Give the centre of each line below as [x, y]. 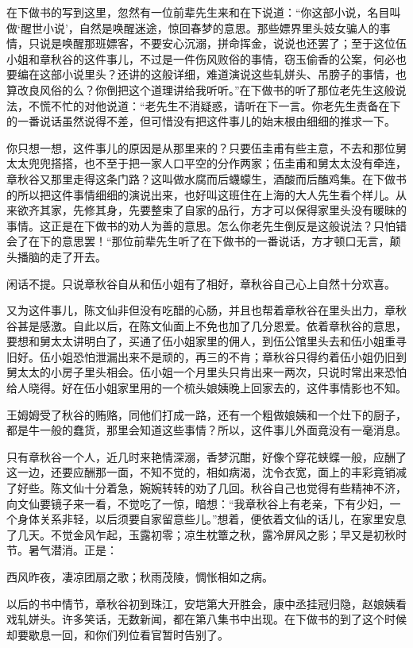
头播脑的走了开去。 [56, 256]
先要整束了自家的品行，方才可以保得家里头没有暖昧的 [267, 210]
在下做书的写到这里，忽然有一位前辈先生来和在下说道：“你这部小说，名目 [198, 12]
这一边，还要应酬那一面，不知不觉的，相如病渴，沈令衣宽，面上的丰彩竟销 [201, 472]
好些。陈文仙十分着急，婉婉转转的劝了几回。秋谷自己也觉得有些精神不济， [212, 488]
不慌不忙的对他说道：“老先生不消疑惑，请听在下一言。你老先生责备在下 [214, 105]
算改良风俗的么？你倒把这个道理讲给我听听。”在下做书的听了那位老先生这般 [201, 89]
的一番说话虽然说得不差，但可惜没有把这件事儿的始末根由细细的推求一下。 [201, 121]
